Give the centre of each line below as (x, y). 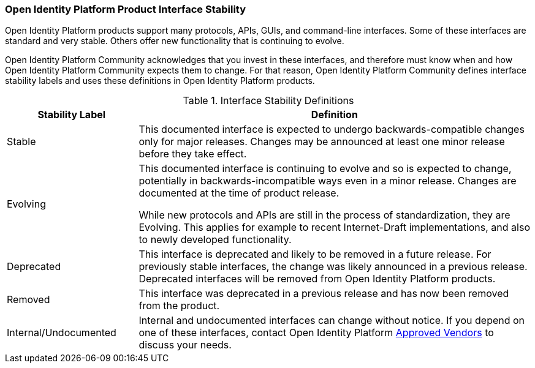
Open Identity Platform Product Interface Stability (126, 9)
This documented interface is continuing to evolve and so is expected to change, (325, 169)
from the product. (179, 306)
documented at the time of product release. (239, 193)
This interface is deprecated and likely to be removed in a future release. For (315, 254)
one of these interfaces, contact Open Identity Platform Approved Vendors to (316, 333)
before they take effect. (193, 154)
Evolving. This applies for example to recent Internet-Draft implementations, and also (334, 227)
